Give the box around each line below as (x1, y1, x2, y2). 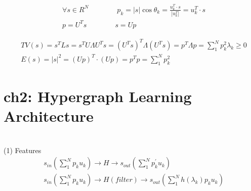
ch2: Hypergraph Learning (4, 85, 192, 106)
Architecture (4, 105, 94, 126)
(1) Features (4, 145, 41, 155)
